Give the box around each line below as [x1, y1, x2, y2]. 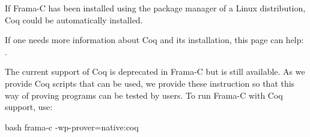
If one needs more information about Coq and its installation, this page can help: [5, 34, 304, 46]
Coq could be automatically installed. [5, 13, 143, 26]
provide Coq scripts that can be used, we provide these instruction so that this [5, 77, 295, 89]
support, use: [5, 101, 53, 113]
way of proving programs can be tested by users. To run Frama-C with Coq [5, 89, 283, 101]
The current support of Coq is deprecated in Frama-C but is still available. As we [5, 65, 305, 78]
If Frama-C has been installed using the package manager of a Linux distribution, [5, 2, 306, 14]
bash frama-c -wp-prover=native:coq [5, 120, 139, 133]
